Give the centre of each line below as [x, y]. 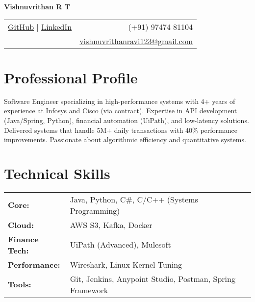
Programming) [95, 210]
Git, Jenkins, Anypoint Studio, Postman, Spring [153, 278]
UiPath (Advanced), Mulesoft [120, 245]
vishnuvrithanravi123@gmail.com [136, 41]
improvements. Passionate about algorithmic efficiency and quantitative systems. [125, 139]
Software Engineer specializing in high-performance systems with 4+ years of [120, 101]
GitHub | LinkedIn [40, 26]
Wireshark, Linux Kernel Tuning [126, 264]
